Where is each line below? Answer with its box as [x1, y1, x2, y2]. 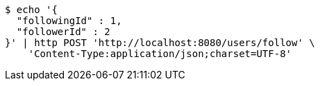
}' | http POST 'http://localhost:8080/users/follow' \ [5, 37, 315, 48]
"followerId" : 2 [16, 26, 110, 37]
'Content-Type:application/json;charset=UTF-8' [28, 48, 292, 59]
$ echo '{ [5, 4, 58, 15]
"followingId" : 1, [16, 15, 122, 26]
